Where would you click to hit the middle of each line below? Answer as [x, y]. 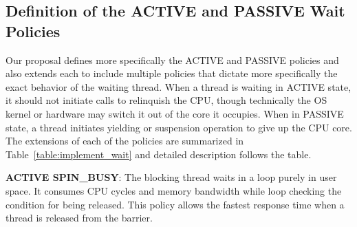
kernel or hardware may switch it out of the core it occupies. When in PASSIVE [175, 113]
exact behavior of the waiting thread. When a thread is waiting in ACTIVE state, [178, 86]
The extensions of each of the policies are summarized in [125, 141]
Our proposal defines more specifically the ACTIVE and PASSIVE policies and [172, 60]
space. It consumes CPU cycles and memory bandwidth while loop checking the [174, 190]
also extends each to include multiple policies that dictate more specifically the [172, 73]
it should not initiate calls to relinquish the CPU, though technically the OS [166, 100]
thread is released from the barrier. [79, 218]
